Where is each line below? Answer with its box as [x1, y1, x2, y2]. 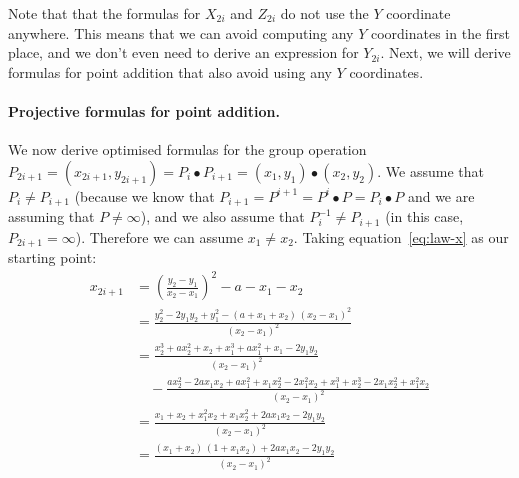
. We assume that [377, 160, 484, 181]
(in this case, [385, 206, 464, 227]
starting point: [8, 247, 97, 268]
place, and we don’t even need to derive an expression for [8, 42, 359, 63]
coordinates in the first [370, 22, 511, 43]
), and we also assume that [140, 206, 305, 227]
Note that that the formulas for [8, 3, 201, 23]
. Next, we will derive [380, 42, 511, 63]
